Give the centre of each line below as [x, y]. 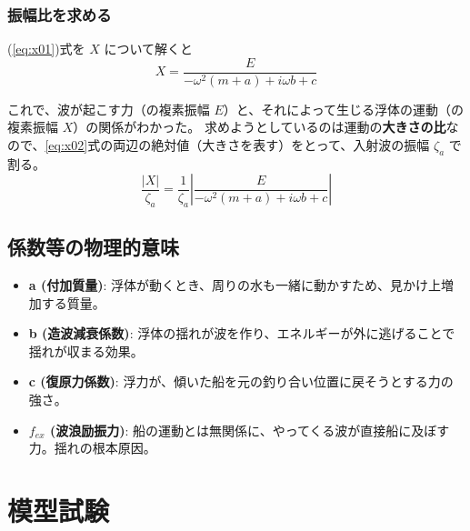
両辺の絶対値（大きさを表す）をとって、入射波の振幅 [271, 145]
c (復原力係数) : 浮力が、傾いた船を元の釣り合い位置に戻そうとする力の [241, 381]
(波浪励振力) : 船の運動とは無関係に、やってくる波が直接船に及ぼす [250, 430]
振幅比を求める [60, 14]
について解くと [149, 49]
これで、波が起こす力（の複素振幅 [109, 109]
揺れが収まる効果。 [86, 351]
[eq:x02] [66, 145]
